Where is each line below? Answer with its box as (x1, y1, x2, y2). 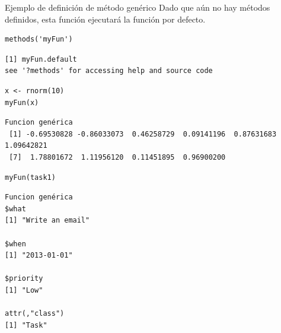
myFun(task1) (5, 173, 56, 182)
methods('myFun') (5, 35, 73, 44)
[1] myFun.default (5, 55, 77, 64)
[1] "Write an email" (5, 216, 90, 225)
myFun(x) (5, 98, 39, 107)
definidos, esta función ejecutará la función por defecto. (5, 12, 206, 25)
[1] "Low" (5, 286, 43, 294)
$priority (5, 274, 43, 283)
